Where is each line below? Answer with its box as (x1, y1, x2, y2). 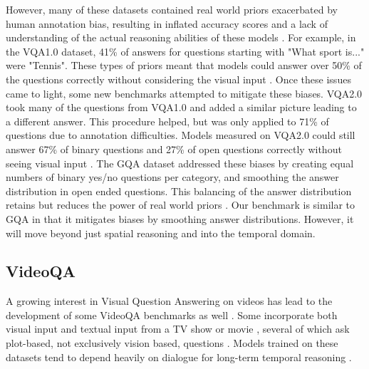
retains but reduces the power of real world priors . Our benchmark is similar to (6, 197, 355, 212)
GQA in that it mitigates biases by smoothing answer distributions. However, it (6, 211, 354, 226)
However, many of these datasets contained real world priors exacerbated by (6, 2, 338, 16)
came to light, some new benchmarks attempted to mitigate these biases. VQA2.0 (6, 85, 363, 100)
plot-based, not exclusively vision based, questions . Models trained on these (6, 336, 338, 350)
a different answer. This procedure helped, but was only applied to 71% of (6, 113, 329, 128)
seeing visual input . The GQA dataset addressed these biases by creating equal (6, 155, 354, 170)
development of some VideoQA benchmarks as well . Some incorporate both (6, 307, 338, 322)
